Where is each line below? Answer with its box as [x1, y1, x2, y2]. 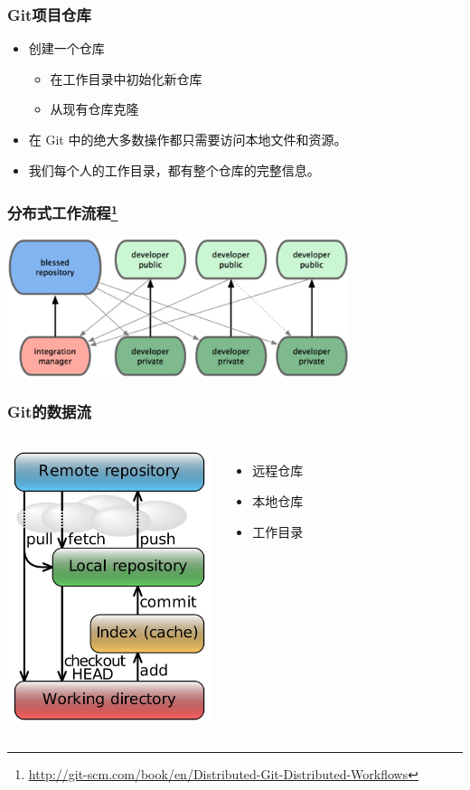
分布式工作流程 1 [7, 200, 118, 224]
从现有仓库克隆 [50, 99, 139, 118]
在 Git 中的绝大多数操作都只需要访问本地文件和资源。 [28, 130, 347, 148]
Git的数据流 [7, 400, 91, 423]
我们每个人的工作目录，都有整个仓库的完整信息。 [28, 160, 320, 179]
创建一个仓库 [28, 39, 105, 58]
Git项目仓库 [7, 3, 91, 25]
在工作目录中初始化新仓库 [50, 69, 202, 88]
